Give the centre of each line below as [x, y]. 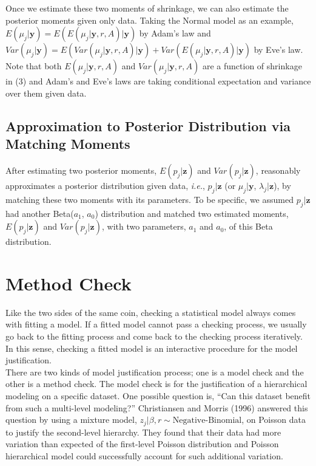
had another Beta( [40, 213]
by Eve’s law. [278, 50]
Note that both [34, 66]
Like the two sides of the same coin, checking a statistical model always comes [151, 312]
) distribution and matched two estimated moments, [192, 213]
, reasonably [278, 170]
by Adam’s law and [175, 33]
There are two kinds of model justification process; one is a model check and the [155, 372]
